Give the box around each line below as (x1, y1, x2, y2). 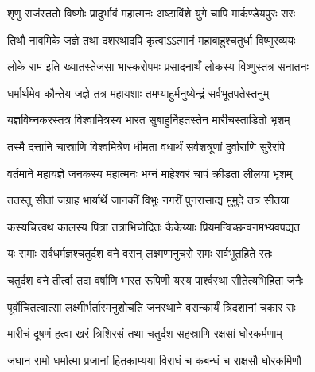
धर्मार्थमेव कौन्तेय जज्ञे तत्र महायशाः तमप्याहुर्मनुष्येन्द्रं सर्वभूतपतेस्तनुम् (7, 84, 270, 101)
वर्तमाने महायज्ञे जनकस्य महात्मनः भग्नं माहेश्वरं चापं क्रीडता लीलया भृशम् (7, 165, 293, 181)
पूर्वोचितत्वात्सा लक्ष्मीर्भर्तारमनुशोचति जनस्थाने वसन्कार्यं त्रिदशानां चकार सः (7, 298, 296, 315)
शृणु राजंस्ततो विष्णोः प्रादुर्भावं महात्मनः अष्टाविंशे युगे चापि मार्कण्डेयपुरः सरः (7, 5, 296, 21)
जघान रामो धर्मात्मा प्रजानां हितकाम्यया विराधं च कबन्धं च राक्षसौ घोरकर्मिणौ (7, 351, 301, 368)
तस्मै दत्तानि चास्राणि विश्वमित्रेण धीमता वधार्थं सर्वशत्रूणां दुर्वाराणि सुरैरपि (7, 138, 286, 154)
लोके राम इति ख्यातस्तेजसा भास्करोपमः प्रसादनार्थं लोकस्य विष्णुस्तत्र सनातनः (7, 58, 309, 75)
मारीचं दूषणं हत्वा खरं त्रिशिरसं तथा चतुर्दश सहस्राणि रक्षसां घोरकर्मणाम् (7, 325, 282, 342)
